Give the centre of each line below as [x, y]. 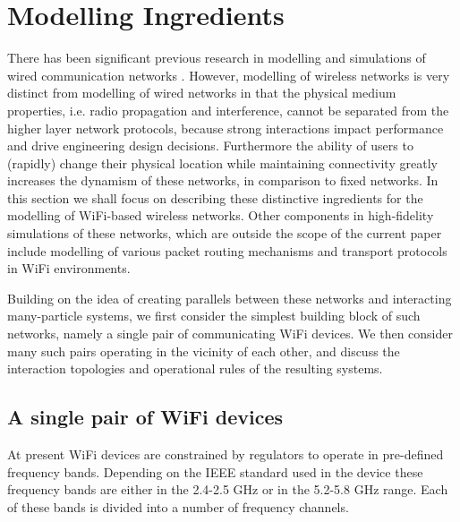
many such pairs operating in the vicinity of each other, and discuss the [204, 351]
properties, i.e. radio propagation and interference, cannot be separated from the [228, 110]
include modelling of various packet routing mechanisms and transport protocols [227, 250]
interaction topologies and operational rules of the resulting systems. [195, 368]
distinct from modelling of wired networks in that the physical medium [202, 93]
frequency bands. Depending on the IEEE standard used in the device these [215, 471]
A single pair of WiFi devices [145, 417]
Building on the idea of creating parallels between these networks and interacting [230, 298]
